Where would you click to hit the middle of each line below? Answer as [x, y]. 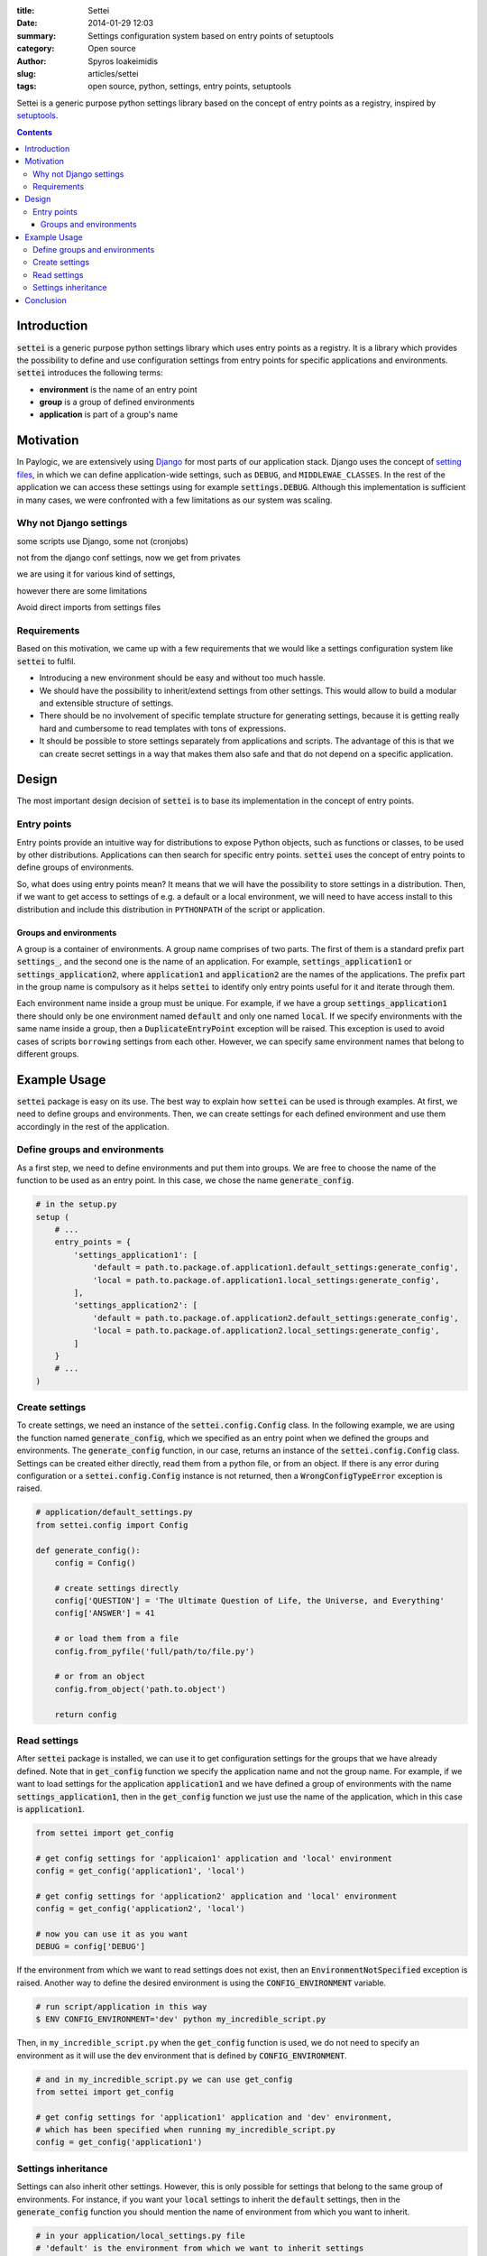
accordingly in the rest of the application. [93, 1126]
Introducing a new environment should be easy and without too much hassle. [183, 678]
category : [36, 49]
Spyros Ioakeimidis [123, 61]
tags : [27, 87]
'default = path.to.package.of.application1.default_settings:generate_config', [276, 1267]
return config [86, 1714]
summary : [37, 35]
